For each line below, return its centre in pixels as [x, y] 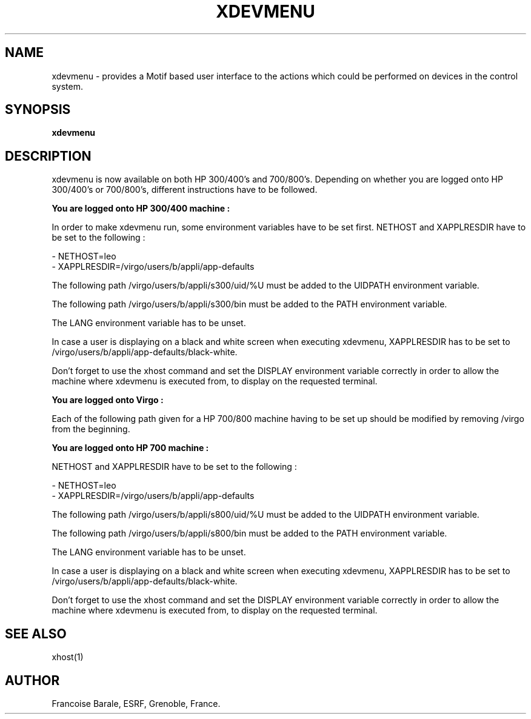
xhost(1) [68, 657]
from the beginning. [91, 429]
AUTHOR [32, 680]
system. [67, 86]
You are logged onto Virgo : [108, 400]
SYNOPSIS [38, 110]
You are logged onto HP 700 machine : [130, 448]
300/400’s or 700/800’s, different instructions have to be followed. [185, 190]
